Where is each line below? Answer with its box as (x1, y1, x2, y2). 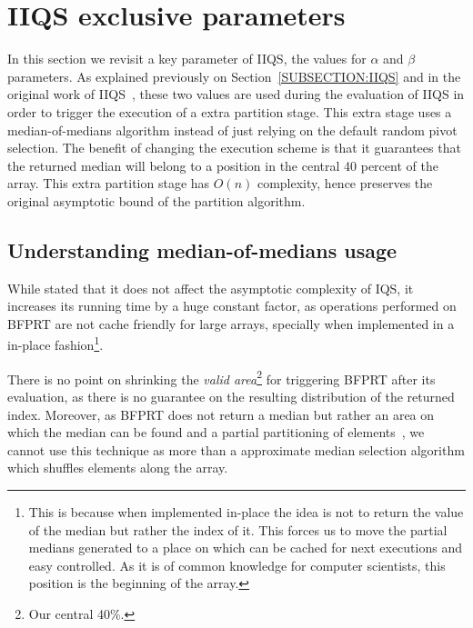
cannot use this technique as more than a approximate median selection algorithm (7, 440, 465, 459)
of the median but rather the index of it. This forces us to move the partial (28, 520, 448, 539)
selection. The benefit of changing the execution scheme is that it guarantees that (7, 138, 461, 157)
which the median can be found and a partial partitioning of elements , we (7, 423, 425, 442)
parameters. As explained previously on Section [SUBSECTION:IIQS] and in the (7, 66, 461, 85)
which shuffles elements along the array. (7, 458, 228, 477)
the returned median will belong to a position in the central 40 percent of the (7, 155, 438, 174)
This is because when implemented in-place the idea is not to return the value (28, 502, 464, 521)
